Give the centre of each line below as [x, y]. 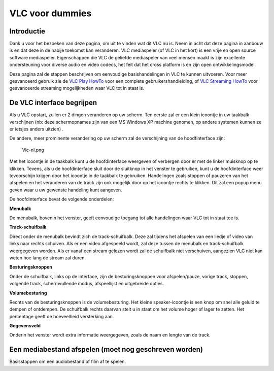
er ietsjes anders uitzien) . [36, 129]
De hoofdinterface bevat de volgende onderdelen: [62, 199]
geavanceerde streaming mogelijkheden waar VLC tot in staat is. [77, 88]
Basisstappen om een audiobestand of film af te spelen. [68, 362]
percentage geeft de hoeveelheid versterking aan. [62, 316]
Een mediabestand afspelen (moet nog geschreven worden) [106, 349]
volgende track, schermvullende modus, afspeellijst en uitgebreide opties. [87, 284]
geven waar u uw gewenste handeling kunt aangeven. [66, 190]
